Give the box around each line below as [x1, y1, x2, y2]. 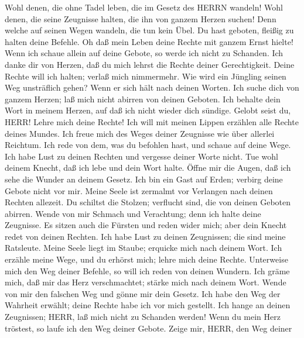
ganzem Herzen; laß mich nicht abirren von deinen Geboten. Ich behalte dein [5, 92, 281, 105]
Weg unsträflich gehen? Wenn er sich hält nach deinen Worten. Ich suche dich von [5, 81, 299, 94]
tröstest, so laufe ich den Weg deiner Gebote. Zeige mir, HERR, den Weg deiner [5, 322, 292, 334]
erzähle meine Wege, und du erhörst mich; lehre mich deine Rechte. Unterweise [5, 253, 288, 265]
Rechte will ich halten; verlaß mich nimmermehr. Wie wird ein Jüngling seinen [5, 70, 286, 82]
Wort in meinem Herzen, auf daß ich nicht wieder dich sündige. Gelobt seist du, [5, 104, 291, 116]
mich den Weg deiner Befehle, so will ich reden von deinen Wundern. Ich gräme [5, 264, 290, 277]
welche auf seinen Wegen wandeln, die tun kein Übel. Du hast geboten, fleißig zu [5, 24, 294, 36]
